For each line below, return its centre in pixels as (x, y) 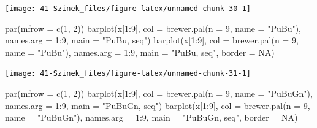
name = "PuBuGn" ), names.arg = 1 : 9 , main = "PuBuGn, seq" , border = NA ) (151, 117)
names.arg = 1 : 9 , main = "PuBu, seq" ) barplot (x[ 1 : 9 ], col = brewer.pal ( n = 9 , (152, 40)
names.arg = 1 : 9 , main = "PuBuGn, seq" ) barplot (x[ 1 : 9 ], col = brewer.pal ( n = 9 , (158, 105)
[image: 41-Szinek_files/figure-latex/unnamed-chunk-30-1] (128, 9)
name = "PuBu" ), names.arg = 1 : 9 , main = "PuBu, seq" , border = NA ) (140, 52)
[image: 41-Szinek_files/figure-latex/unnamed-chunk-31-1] (128, 74)
